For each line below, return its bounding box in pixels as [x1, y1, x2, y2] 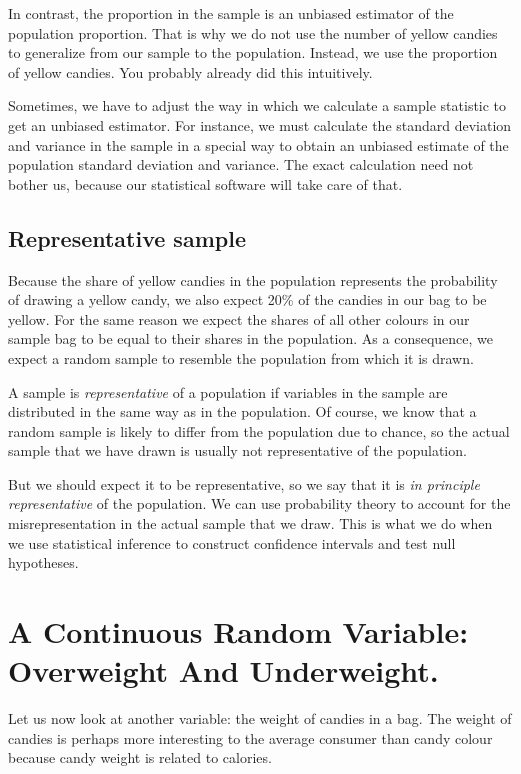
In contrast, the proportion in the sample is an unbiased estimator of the [8, 3, 454, 23]
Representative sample [8, 222, 246, 253]
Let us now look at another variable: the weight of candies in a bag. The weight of [8, 708, 512, 729]
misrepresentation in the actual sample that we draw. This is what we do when [8, 513, 493, 534]
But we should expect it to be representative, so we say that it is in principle [8, 473, 480, 494]
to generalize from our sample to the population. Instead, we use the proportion [8, 42, 498, 63]
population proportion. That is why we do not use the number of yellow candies [8, 22, 498, 43]
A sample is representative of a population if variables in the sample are [8, 381, 448, 402]
